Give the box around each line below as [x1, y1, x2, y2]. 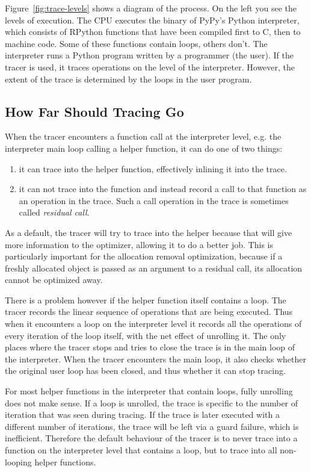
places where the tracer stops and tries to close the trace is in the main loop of [5, 341, 295, 353]
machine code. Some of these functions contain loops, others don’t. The [5, 37, 268, 49]
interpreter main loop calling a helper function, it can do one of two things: [5, 141, 283, 154]
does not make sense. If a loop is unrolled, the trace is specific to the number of [5, 396, 298, 409]
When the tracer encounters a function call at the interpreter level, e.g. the [5, 130, 282, 143]
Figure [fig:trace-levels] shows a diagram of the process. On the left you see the [5, 2, 297, 14]
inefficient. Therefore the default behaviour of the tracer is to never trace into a [5, 432, 298, 444]
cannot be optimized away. [5, 273, 103, 286]
